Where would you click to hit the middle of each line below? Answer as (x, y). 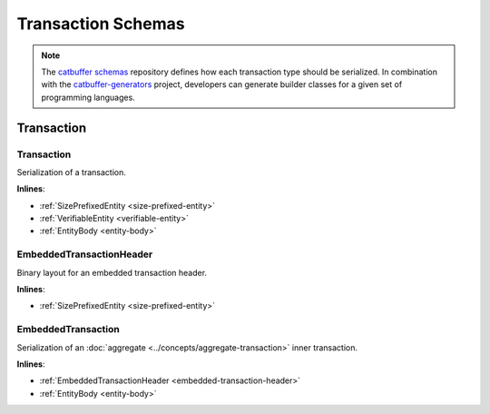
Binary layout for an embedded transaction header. (112, 272)
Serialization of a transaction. (71, 172)
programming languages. (88, 97)
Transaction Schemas (101, 24)
